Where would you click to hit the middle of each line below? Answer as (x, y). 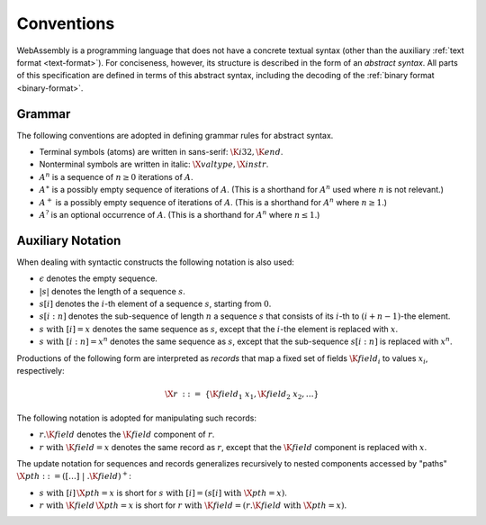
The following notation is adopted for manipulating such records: (136, 418)
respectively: (40, 371)
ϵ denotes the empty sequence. (98, 278)
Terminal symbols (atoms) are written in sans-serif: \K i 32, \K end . (161, 152)
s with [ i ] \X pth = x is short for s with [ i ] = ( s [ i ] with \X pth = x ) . (163, 493)
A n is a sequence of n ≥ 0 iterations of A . (116, 177)
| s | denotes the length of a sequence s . (112, 291)
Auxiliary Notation (69, 240)
